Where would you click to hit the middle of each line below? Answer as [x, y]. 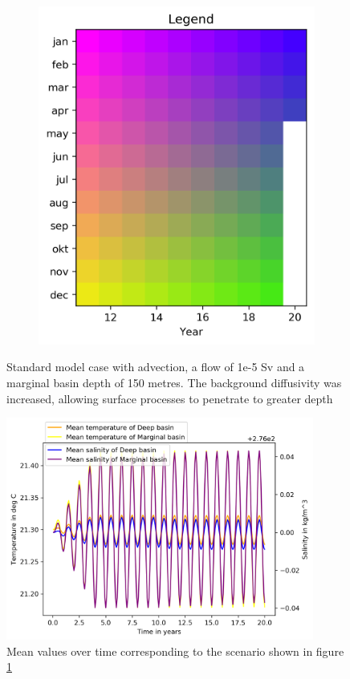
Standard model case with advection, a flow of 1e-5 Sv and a [156, 367]
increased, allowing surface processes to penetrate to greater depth [170, 398]
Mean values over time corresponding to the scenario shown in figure [175, 651]
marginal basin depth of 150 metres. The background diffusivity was [174, 383]
